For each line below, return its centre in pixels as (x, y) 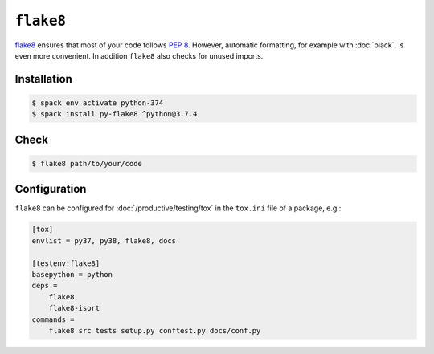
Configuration (51, 189)
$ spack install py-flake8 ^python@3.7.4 (115, 114)
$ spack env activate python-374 (98, 103)
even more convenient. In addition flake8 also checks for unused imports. (139, 55)
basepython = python (72, 274)
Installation (43, 79)
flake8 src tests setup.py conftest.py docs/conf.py (155, 330)
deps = (45, 286)
